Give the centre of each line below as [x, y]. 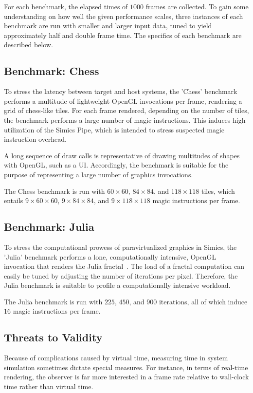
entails [14, 200]
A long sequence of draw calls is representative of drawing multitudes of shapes [122, 155]
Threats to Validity [53, 337]
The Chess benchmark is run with [54, 191]
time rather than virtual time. [49, 386]
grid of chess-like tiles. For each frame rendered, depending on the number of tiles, [126, 110]
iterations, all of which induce [203, 301]
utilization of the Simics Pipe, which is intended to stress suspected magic [114, 129]
